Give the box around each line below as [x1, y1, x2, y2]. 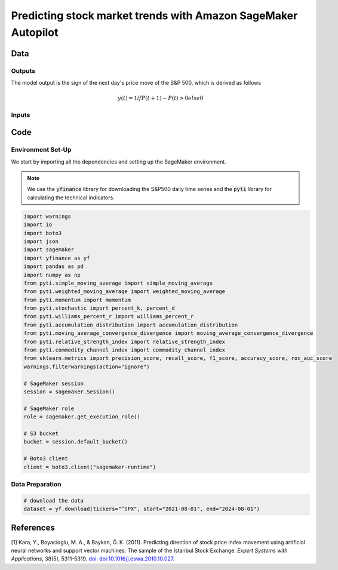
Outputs [11, 66, 36, 75]
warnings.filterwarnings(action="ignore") [23, 363, 150, 370]
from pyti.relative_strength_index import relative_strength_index [23, 338, 226, 345]
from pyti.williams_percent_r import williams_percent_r [23, 313, 194, 320]
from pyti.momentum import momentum [23, 296, 131, 303]
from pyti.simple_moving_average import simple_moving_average [23, 279, 213, 286]
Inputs [11, 110, 30, 119]
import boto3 [23, 230, 62, 236]
